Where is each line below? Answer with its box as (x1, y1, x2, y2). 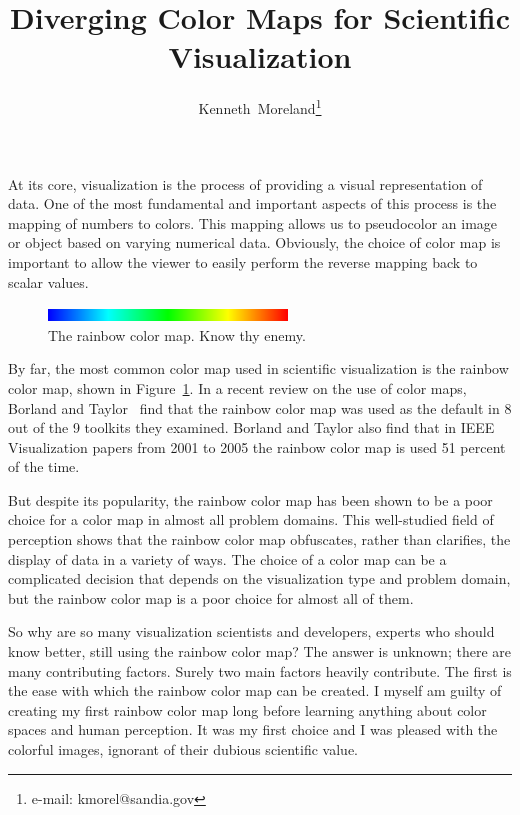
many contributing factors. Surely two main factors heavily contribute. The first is (8, 660, 512, 681)
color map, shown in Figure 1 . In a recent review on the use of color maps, (8, 377, 467, 398)
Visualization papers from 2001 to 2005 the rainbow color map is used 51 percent (8, 436, 506, 457)
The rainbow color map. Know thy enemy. (48, 324, 306, 345)
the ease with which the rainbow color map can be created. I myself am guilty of (8, 680, 502, 701)
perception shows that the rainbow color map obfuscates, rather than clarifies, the (8, 529, 511, 550)
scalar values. (8, 271, 89, 292)
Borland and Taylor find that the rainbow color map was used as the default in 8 (8, 397, 512, 418)
